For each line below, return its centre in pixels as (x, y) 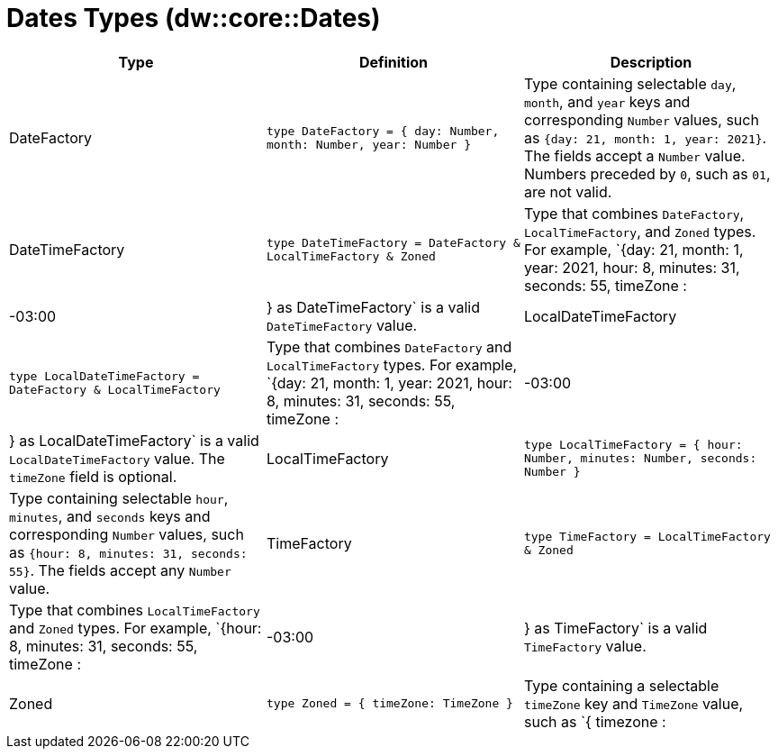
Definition (394, 62)
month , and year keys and (607, 101)
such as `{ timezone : (595, 721)
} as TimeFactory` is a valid (615, 628)
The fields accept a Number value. (634, 155)
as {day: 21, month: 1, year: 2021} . (645, 137)
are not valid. (568, 191)
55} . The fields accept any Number (120, 570)
